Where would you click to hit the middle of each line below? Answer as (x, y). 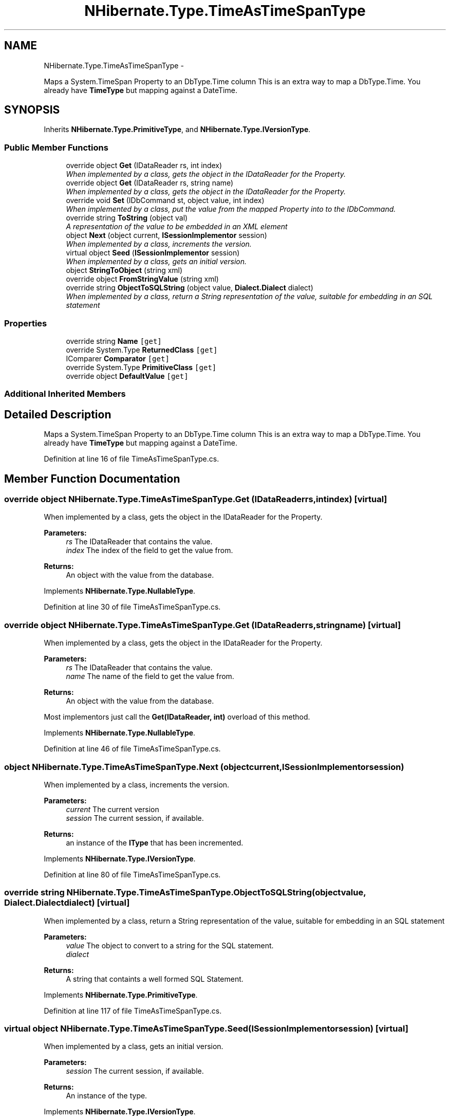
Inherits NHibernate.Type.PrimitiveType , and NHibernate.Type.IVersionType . (177, 130)
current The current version (113, 809)
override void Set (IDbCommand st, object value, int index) (165, 200)
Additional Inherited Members (65, 394)
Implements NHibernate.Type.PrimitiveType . (121, 995)
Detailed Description (58, 414)
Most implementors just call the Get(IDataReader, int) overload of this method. (177, 717)
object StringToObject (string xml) (124, 270)
